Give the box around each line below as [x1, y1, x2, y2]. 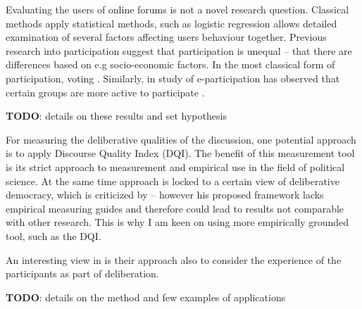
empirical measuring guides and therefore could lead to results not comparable [6, 201, 344, 215]
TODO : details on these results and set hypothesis [6, 108, 227, 123]
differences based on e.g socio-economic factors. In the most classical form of [6, 57, 335, 72]
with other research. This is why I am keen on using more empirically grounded [6, 215, 349, 229]
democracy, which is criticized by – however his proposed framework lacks [6, 187, 324, 202]
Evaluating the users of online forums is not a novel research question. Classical [6, 2, 349, 16]
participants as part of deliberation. [6, 266, 159, 281]
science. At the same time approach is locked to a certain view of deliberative [6, 173, 339, 188]
